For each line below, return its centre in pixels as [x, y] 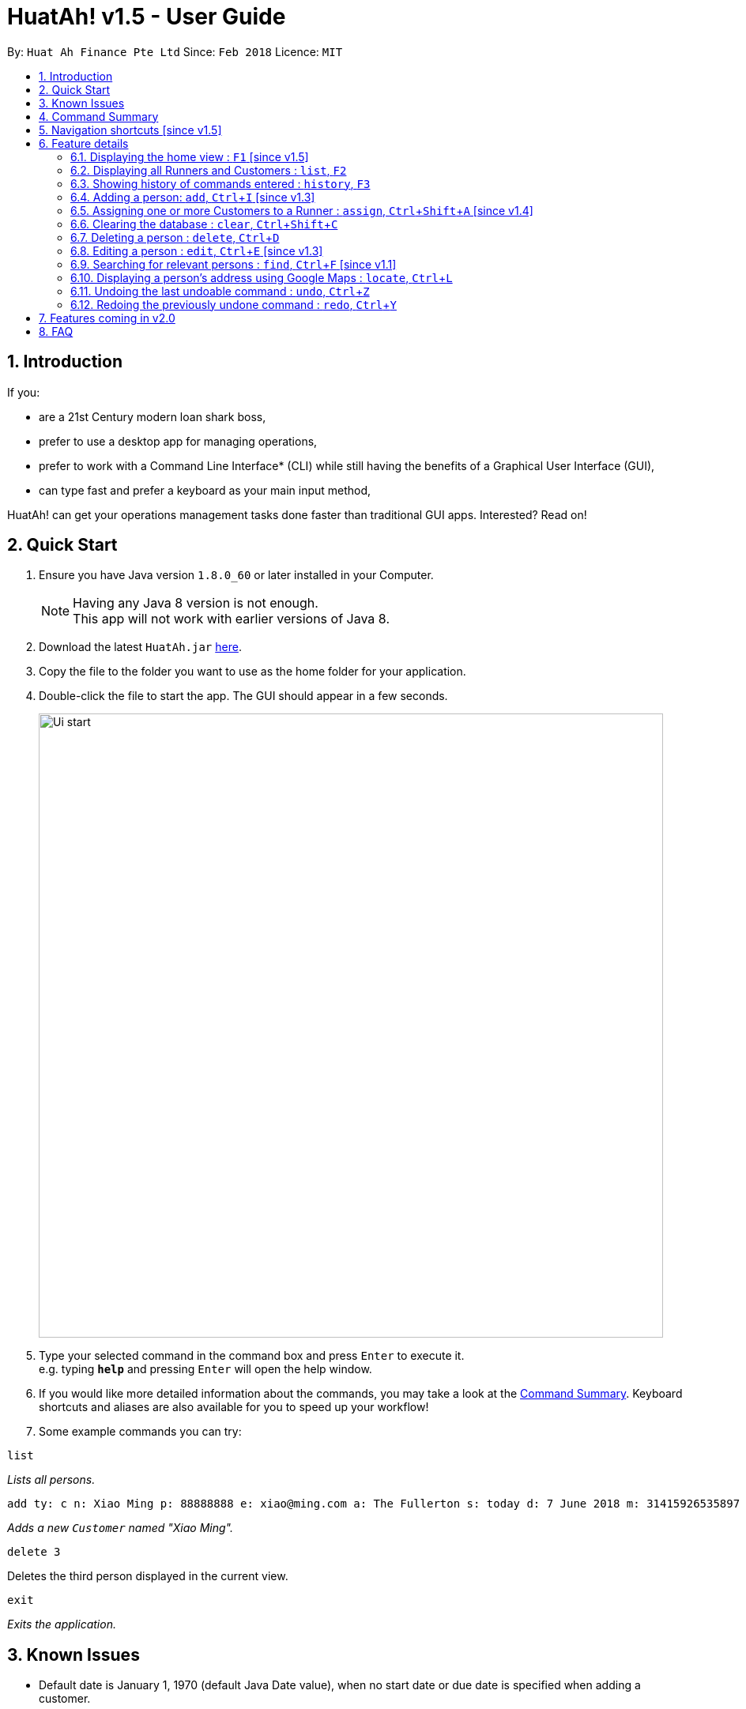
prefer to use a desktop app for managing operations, [178, 441]
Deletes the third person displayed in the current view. [148, 1576]
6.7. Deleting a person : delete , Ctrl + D [175, 237]
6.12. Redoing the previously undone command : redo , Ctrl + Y [234, 304]
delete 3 [34, 1552]
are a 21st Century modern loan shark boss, [153, 416]
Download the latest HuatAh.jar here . [140, 647]
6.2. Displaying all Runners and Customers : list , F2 [209, 170]
